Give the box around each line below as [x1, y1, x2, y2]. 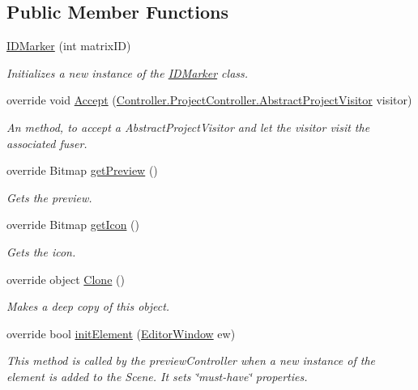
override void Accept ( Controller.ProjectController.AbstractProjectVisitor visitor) [6, 91, 412, 108]
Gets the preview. [6, 189, 92, 206]
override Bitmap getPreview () [6, 162, 158, 179]
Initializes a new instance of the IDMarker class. [6, 64, 249, 81]
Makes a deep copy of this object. [6, 298, 170, 315]
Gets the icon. [6, 243, 76, 260]
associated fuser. [6, 134, 87, 151]
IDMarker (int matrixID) [6, 37, 131, 54]
